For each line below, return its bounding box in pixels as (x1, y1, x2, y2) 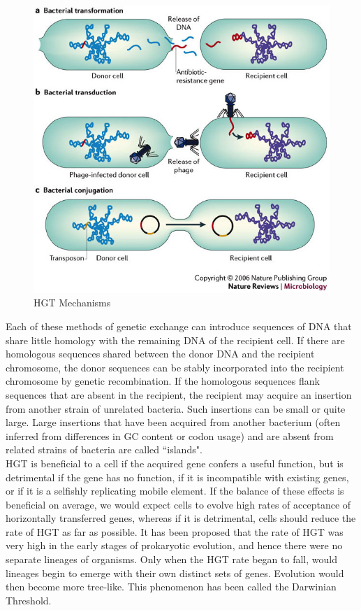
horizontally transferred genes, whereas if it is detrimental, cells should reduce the (6, 511, 356, 525)
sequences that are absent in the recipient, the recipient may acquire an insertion (6, 387, 352, 402)
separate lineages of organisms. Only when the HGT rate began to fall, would (6, 552, 337, 567)
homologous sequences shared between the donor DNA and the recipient (6, 346, 315, 361)
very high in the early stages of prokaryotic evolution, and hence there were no (6, 538, 343, 553)
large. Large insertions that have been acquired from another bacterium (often (6, 415, 341, 430)
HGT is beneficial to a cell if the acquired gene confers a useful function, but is (6, 455, 344, 470)
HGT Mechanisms (34, 295, 111, 310)
